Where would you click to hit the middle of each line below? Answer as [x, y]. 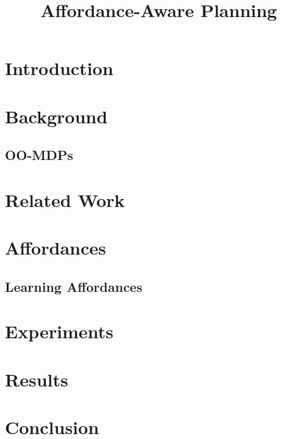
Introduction [59, 68]
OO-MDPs [39, 155]
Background [56, 116]
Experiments [59, 331]
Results [37, 379]
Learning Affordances [74, 286]
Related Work [65, 199]
